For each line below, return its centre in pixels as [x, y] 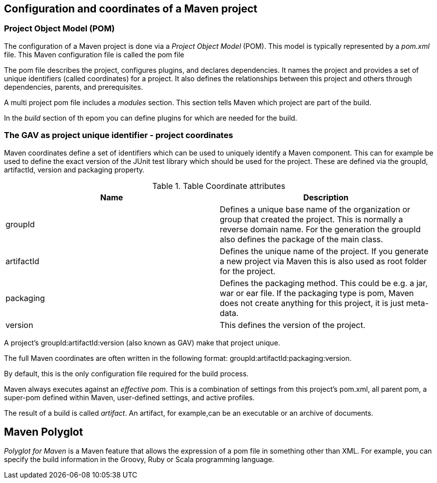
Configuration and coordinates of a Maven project [131, 9]
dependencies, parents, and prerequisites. [74, 87]
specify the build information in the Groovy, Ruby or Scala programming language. [139, 460]
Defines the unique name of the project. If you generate [324, 251]
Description [326, 197]
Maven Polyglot [44, 432]
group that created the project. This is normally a [311, 219]
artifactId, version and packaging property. [74, 169]
